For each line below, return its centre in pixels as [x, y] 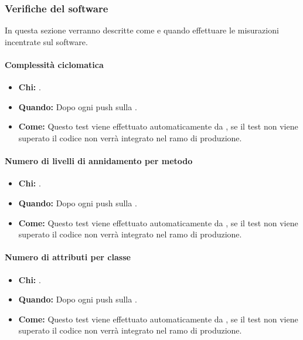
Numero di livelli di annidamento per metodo [99, 161]
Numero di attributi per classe [68, 257]
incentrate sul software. [46, 41]
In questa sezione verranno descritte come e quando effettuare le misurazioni [142, 30]
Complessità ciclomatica [54, 64]
